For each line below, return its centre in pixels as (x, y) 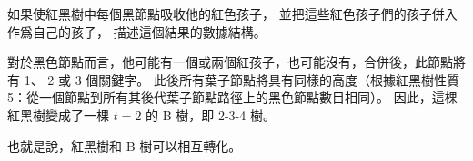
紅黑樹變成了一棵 (58, 114)
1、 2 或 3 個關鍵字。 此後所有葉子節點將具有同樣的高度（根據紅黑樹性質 (242, 79)
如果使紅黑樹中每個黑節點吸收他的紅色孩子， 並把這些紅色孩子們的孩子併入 (232, 14)
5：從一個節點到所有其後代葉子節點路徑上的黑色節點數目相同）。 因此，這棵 (232, 97)
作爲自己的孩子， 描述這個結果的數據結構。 (137, 31)
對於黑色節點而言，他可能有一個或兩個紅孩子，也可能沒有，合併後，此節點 (230, 62)
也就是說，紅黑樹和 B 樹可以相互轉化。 (125, 145)
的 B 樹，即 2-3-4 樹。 (211, 114)
